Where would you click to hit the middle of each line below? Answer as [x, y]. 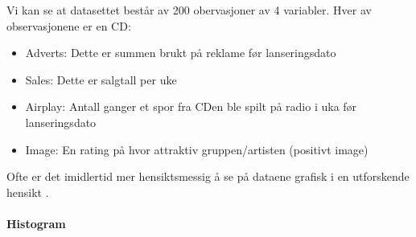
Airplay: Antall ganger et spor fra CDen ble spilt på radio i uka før [191, 106]
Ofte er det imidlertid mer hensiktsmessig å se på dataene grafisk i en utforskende [208, 176]
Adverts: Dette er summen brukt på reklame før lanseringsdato [181, 53]
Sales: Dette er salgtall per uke [101, 79]
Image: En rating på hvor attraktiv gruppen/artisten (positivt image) [197, 149]
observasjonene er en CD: [69, 25]
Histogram [36, 223]
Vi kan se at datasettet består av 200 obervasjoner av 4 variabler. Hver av [189, 10]
